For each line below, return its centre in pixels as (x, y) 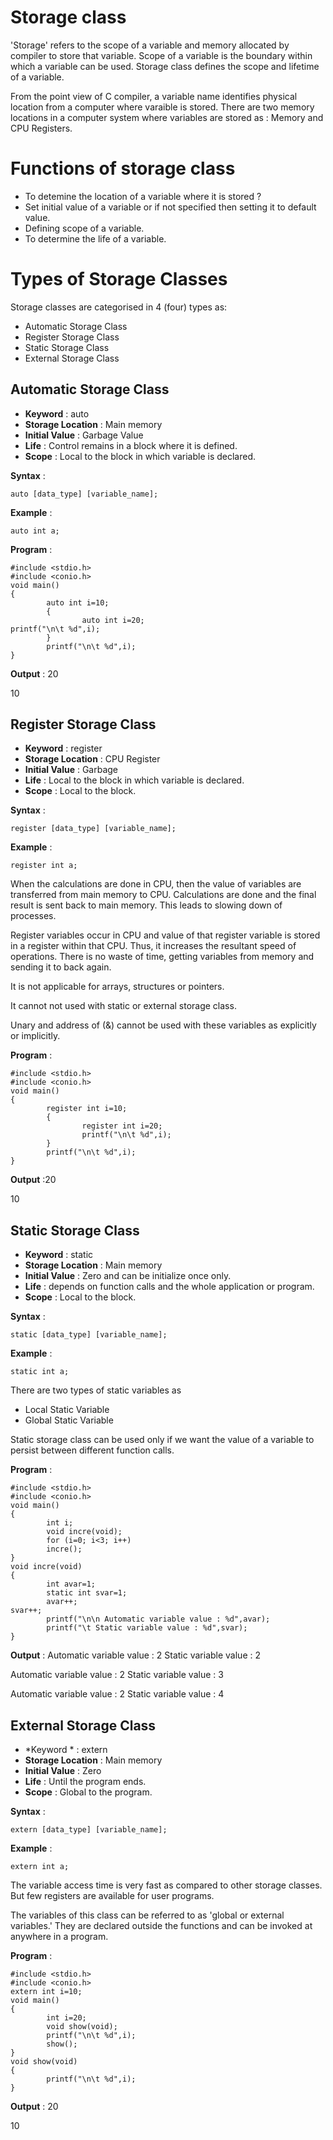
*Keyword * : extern (66, 1750)
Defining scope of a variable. (84, 228)
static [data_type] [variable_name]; (89, 1335)
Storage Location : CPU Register (92, 759)
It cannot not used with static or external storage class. (123, 1006)
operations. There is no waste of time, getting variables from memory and (162, 957)
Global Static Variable (69, 1420)
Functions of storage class (123, 168)
